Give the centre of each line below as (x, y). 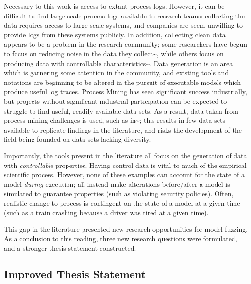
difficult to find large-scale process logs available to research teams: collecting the (124, 15)
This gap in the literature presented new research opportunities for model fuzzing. (126, 229)
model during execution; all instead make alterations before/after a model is (117, 184)
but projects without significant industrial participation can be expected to (116, 101)
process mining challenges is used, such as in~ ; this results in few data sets (115, 120)
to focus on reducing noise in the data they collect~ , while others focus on (114, 53)
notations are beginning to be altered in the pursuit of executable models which (123, 82)
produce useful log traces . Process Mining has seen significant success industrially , (125, 92)
